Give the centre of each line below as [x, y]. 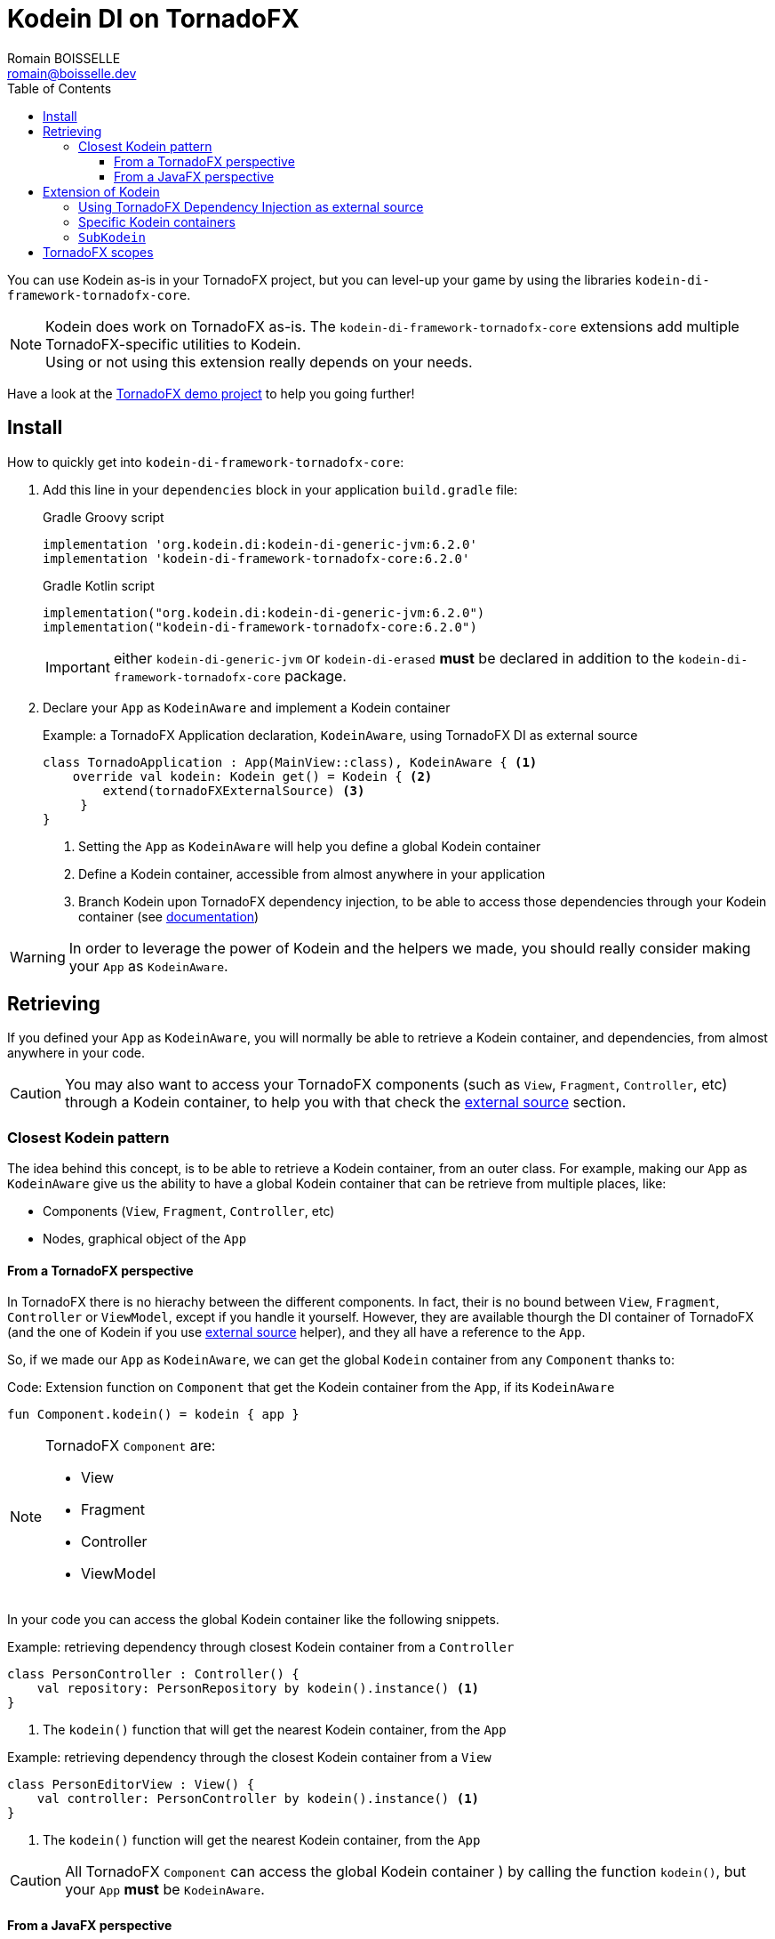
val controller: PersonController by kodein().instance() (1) [258, 1799]
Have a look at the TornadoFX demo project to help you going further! [211, 393]
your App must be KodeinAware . [165, 1890]
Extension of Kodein [101, 191]
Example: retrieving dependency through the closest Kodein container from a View [249, 1758]
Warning [38, 957]
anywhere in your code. [76, 1053]
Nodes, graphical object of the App [145, 1239]
